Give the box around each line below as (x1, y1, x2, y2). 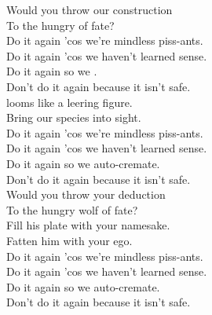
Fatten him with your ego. (6, 232, 133, 248)
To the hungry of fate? (6, 16, 115, 33)
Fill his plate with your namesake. (6, 217, 170, 233)
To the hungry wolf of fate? (6, 201, 138, 218)
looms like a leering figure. (6, 93, 133, 110)
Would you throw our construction (6, 2, 173, 17)
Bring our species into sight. (6, 109, 141, 126)
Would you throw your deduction (6, 186, 166, 203)
